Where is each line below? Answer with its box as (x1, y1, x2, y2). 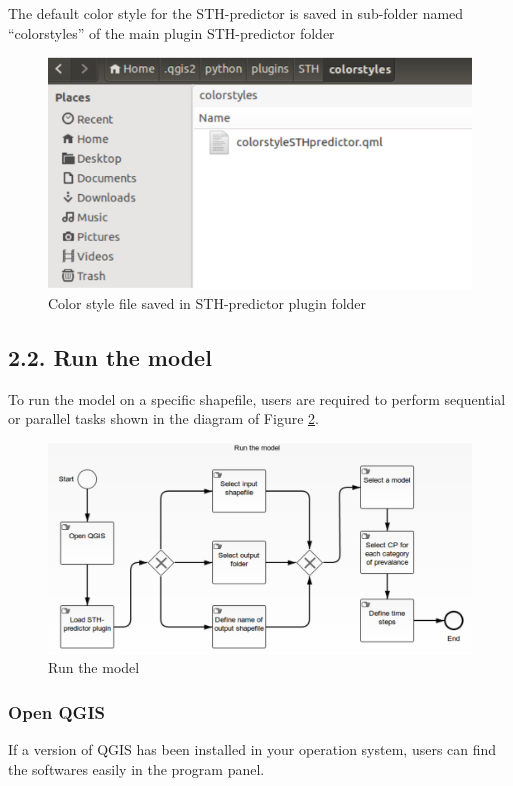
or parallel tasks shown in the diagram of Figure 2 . (8, 408, 319, 429)
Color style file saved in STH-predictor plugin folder (48, 293, 367, 314)
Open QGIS (8, 699, 105, 724)
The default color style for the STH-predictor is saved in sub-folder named (8, 3, 464, 23)
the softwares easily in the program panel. (8, 758, 265, 779)
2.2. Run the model (8, 342, 212, 373)
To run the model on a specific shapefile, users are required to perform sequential (8, 388, 506, 409)
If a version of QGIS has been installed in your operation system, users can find (8, 739, 497, 760)
